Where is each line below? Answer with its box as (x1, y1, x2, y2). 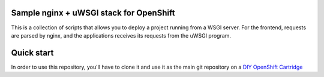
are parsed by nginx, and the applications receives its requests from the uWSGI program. (11, 32, 231, 39)
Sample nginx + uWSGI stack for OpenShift (11, 8, 175, 18)
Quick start (11, 48, 54, 58)
